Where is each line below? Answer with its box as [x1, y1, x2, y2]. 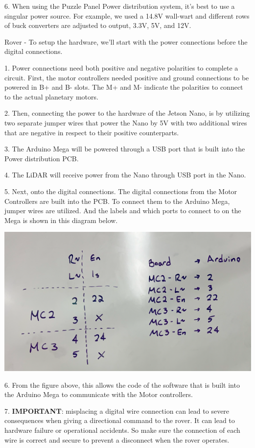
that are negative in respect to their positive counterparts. [4, 127, 179, 137]
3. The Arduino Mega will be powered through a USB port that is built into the [4, 144, 245, 154]
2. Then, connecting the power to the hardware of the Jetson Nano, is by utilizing [4, 108, 250, 118]
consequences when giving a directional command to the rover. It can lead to [4, 415, 235, 425]
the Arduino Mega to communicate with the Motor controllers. [4, 389, 193, 399]
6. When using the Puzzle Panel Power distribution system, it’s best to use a [4, 1, 235, 11]
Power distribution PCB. [4, 153, 79, 163]
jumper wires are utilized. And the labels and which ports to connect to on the [4, 205, 241, 216]
